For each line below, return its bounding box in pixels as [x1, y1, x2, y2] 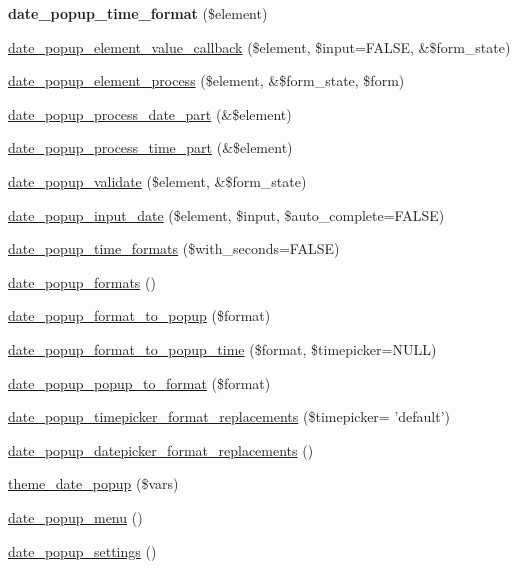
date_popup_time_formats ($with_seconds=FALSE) [8, 238, 340, 259]
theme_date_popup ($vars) [8, 473, 179, 494]
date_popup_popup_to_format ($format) [8, 372, 271, 393]
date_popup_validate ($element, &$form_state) [8, 170, 307, 191]
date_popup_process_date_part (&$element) [8, 103, 292, 124]
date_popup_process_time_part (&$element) [8, 137, 293, 158]
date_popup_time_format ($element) [8, 3, 268, 23]
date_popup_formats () [8, 271, 156, 292]
